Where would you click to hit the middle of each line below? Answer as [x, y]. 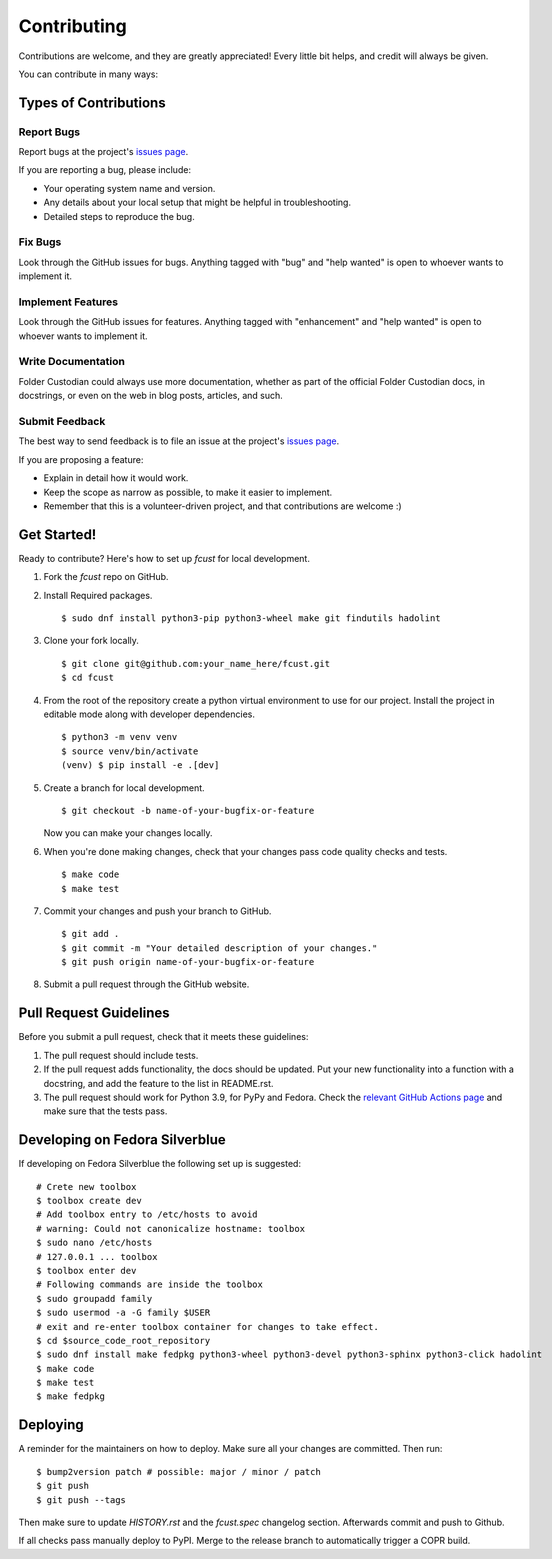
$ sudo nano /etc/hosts [94, 1243]
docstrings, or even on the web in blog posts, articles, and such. [151, 396]
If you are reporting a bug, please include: [105, 170]
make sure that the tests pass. [105, 1111]
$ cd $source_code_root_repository [123, 1340]
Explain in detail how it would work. [116, 478]
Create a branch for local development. [124, 787]
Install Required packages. [98, 595]
